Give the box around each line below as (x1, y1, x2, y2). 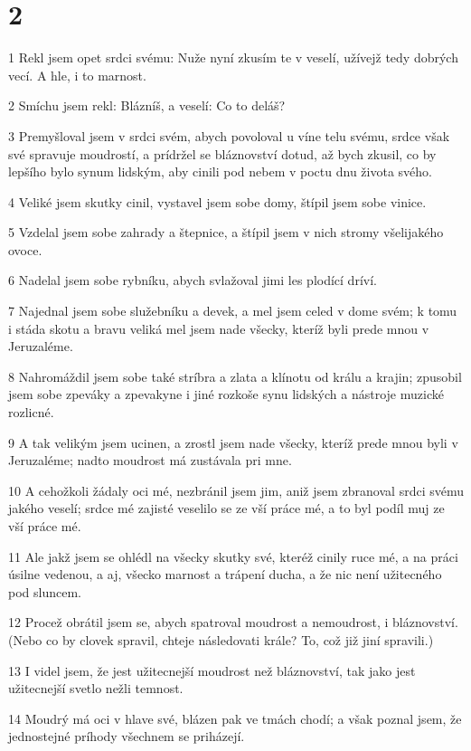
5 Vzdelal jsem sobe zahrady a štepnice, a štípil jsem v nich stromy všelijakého (8, 223, 444, 242)
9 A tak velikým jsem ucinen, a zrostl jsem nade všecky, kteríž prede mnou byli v (8, 433, 458, 452)
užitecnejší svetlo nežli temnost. (8, 679, 184, 698)
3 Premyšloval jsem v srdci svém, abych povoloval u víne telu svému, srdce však (8, 126, 450, 145)
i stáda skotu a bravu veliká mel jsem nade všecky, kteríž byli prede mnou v (8, 318, 429, 337)
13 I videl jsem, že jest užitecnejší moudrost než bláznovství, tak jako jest (8, 661, 416, 680)
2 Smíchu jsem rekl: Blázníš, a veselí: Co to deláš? (8, 96, 286, 115)
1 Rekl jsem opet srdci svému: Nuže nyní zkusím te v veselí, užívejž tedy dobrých (8, 48, 458, 67)
